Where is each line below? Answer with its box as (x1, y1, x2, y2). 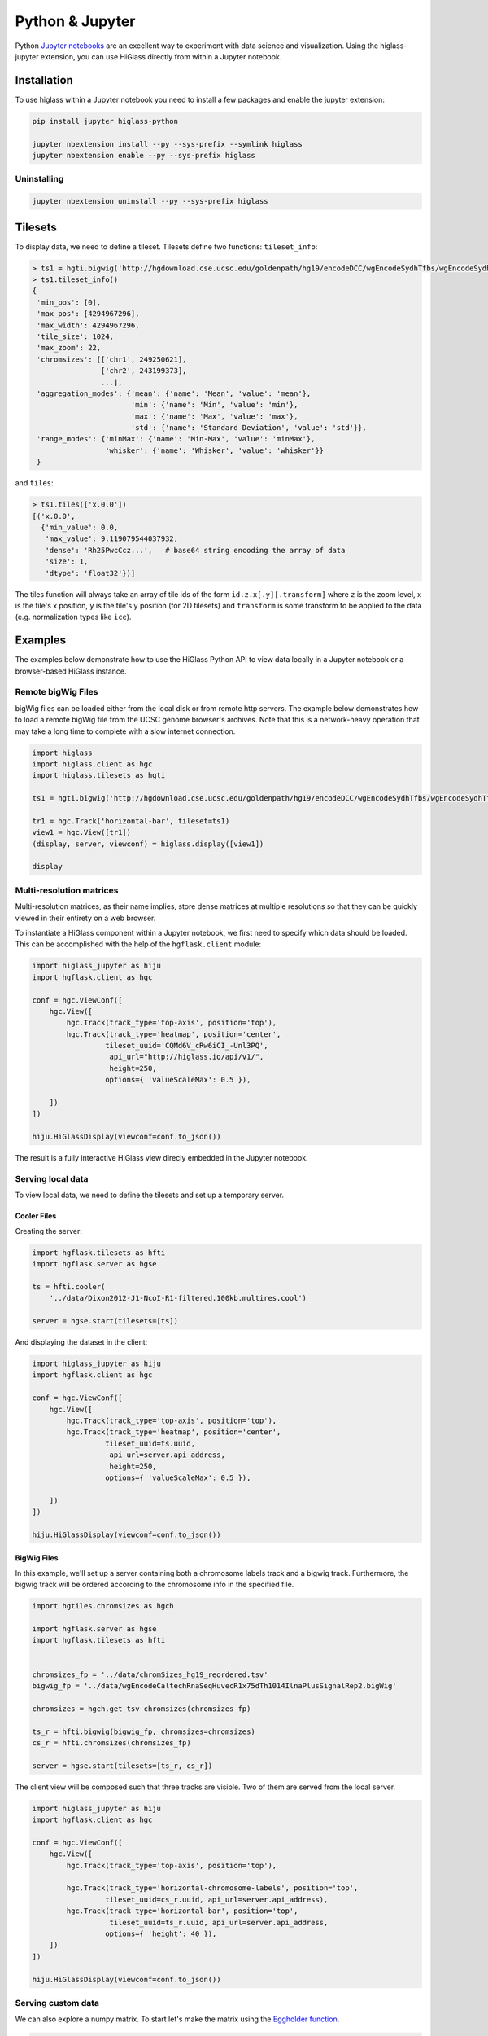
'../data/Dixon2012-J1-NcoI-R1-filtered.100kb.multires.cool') (49, 1293, 307, 1303)
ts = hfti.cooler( (32, 1282, 106, 1291)
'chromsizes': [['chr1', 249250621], (37, 354, 187, 364)
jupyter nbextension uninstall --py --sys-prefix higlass (32, 196, 268, 206)
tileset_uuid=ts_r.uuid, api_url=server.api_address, (109, 1918, 329, 1927)
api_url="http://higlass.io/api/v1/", (109, 1052, 264, 1062)
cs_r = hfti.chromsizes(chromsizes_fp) (32, 1738, 191, 1747)
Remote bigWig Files (15, 687, 98, 698)
